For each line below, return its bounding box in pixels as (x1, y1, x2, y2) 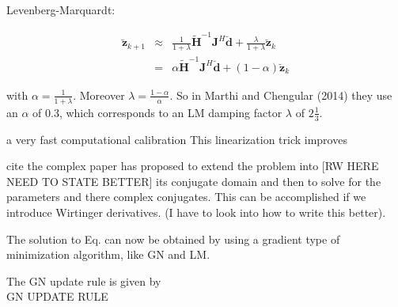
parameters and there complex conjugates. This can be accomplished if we (6, 188, 366, 205)
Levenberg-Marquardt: (6, 2, 116, 17)
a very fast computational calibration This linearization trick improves (6, 131, 347, 147)
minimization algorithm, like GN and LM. (6, 246, 210, 263)
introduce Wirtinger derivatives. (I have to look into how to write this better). (6, 203, 386, 220)
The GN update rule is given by (6, 272, 161, 289)
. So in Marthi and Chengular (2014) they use (169, 86, 392, 103)
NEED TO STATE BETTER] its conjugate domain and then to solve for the (6, 172, 381, 189)
